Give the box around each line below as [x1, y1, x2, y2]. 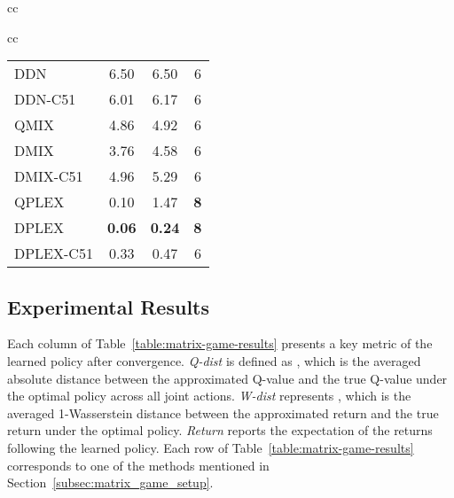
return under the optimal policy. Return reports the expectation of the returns [7, 421, 433, 440]
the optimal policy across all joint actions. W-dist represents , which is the [7, 386, 411, 405]
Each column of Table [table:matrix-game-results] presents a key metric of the [7, 334, 433, 353]
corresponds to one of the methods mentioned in [7, 455, 270, 474]
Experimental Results [7, 292, 209, 320]
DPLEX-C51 [14, 243, 93, 264]
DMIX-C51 [14, 166, 83, 187]
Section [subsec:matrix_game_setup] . [7, 473, 214, 492]
